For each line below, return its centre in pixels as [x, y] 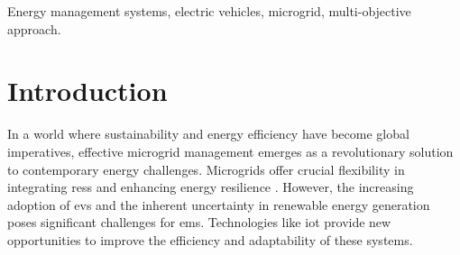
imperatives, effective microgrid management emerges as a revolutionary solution [230, 151]
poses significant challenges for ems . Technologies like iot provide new [199, 222]
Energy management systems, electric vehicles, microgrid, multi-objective [209, 11]
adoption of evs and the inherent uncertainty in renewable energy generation [219, 204]
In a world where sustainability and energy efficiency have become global [208, 134]
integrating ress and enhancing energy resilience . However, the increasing [211, 187]
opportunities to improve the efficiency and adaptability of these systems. [210, 239]
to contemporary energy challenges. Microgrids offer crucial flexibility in [206, 169]
